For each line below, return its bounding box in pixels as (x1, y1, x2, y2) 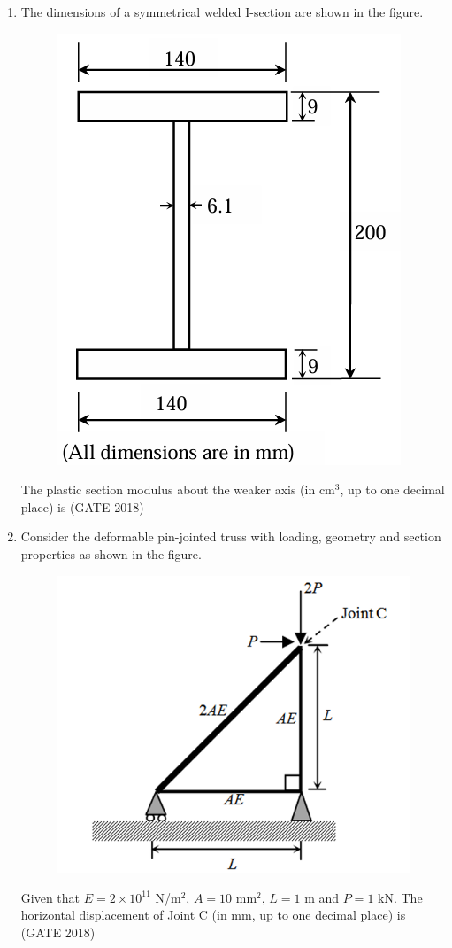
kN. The (378, 888, 423, 906)
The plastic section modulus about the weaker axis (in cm (20, 480, 335, 499)
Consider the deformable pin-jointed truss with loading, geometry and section (20, 527, 441, 546)
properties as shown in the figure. (20, 544, 202, 563)
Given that (20, 888, 80, 906)
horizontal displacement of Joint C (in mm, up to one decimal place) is (20, 905, 406, 924)
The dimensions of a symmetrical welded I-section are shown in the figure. (20, 3, 424, 20)
